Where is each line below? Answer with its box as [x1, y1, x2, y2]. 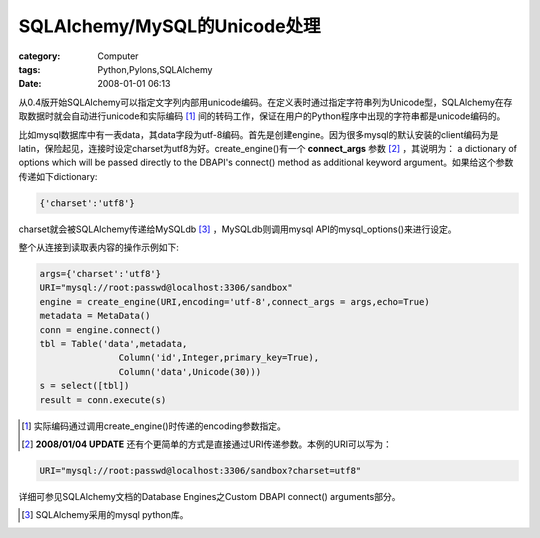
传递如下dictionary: [18, 170, 98, 182]
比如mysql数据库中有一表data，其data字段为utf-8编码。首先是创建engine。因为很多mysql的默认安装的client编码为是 [18, 128, 499, 140]
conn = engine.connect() [39, 324, 162, 335]
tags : [18, 63, 41, 75]
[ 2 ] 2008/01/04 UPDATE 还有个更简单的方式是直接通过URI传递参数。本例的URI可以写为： [21, 438, 392, 450]
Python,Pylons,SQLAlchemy [97, 63, 213, 75]
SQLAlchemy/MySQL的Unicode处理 [18, 15, 321, 37]
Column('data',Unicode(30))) [118, 366, 262, 377]
